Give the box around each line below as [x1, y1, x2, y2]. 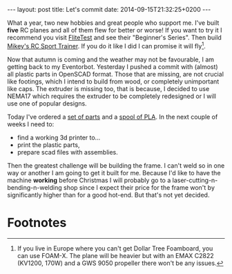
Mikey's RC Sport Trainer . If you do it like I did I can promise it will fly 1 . [7, 41, 206, 50]
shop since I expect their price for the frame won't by [63, 183, 215, 191]
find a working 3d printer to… [17, 133, 101, 141]
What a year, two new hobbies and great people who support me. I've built [7, 19, 220, 27]
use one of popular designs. [7, 99, 88, 108]
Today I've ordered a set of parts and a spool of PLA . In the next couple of [7, 112, 218, 121]
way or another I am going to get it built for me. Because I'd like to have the [7, 168, 221, 177]
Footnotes [7, 215, 67, 231]
